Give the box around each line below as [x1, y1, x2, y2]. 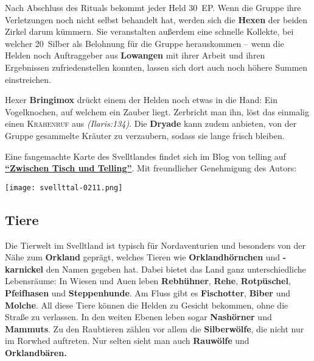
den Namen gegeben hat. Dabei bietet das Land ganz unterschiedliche [46, 262, 306, 275]
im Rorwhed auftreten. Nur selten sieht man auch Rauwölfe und [5, 334, 249, 347]
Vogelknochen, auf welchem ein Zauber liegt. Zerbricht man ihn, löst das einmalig [5, 105, 309, 118]
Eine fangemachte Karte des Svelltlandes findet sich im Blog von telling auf [5, 149, 286, 162]
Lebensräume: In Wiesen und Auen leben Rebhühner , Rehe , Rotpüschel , [5, 274, 291, 287]
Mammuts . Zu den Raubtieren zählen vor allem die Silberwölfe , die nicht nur [5, 322, 304, 335]
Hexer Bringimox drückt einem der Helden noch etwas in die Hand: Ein [5, 93, 278, 106]
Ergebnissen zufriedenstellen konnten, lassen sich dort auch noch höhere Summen [5, 60, 308, 73]
